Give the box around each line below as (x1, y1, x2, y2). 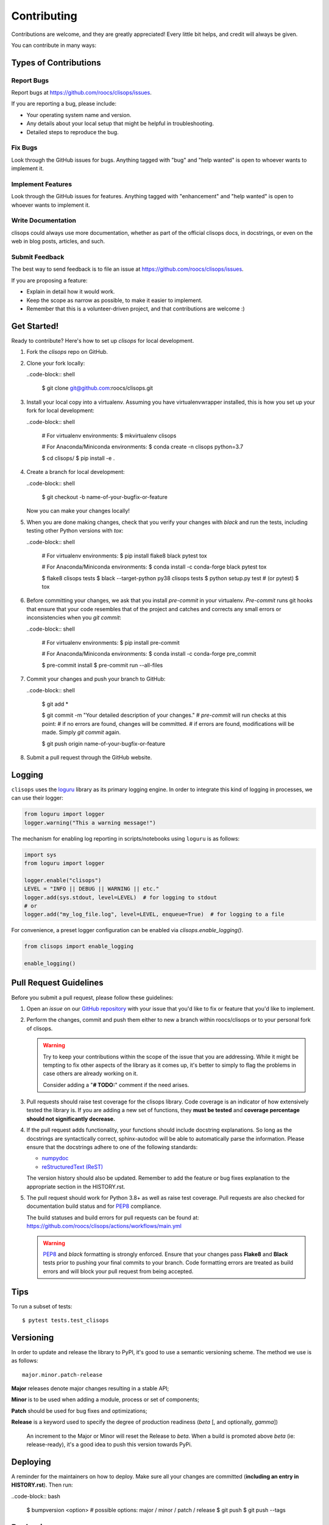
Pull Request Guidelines (11, 978, 104, 988)
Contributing (11, 9, 77, 23)
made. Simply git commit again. (41, 729, 121, 736)
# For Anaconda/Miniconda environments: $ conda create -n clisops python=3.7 (41, 443, 244, 451)
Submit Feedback (11, 253, 65, 262)
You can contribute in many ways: (11, 41, 97, 49)
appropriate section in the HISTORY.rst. (26, 1183, 126, 1190)
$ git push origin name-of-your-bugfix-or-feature (41, 740, 166, 747)
